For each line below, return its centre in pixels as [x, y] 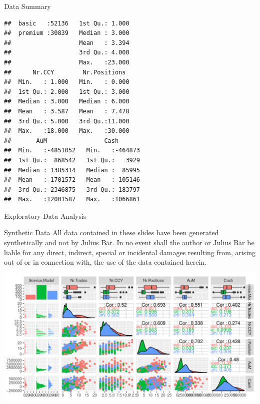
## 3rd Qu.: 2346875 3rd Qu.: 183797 [72, 190]
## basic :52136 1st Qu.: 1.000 [67, 23]
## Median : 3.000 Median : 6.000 [67, 102]
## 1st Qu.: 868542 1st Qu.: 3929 [72, 160]
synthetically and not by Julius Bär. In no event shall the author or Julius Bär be [129, 242]
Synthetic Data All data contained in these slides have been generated [111, 232]
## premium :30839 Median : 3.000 [67, 33]
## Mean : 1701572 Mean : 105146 [72, 180]
